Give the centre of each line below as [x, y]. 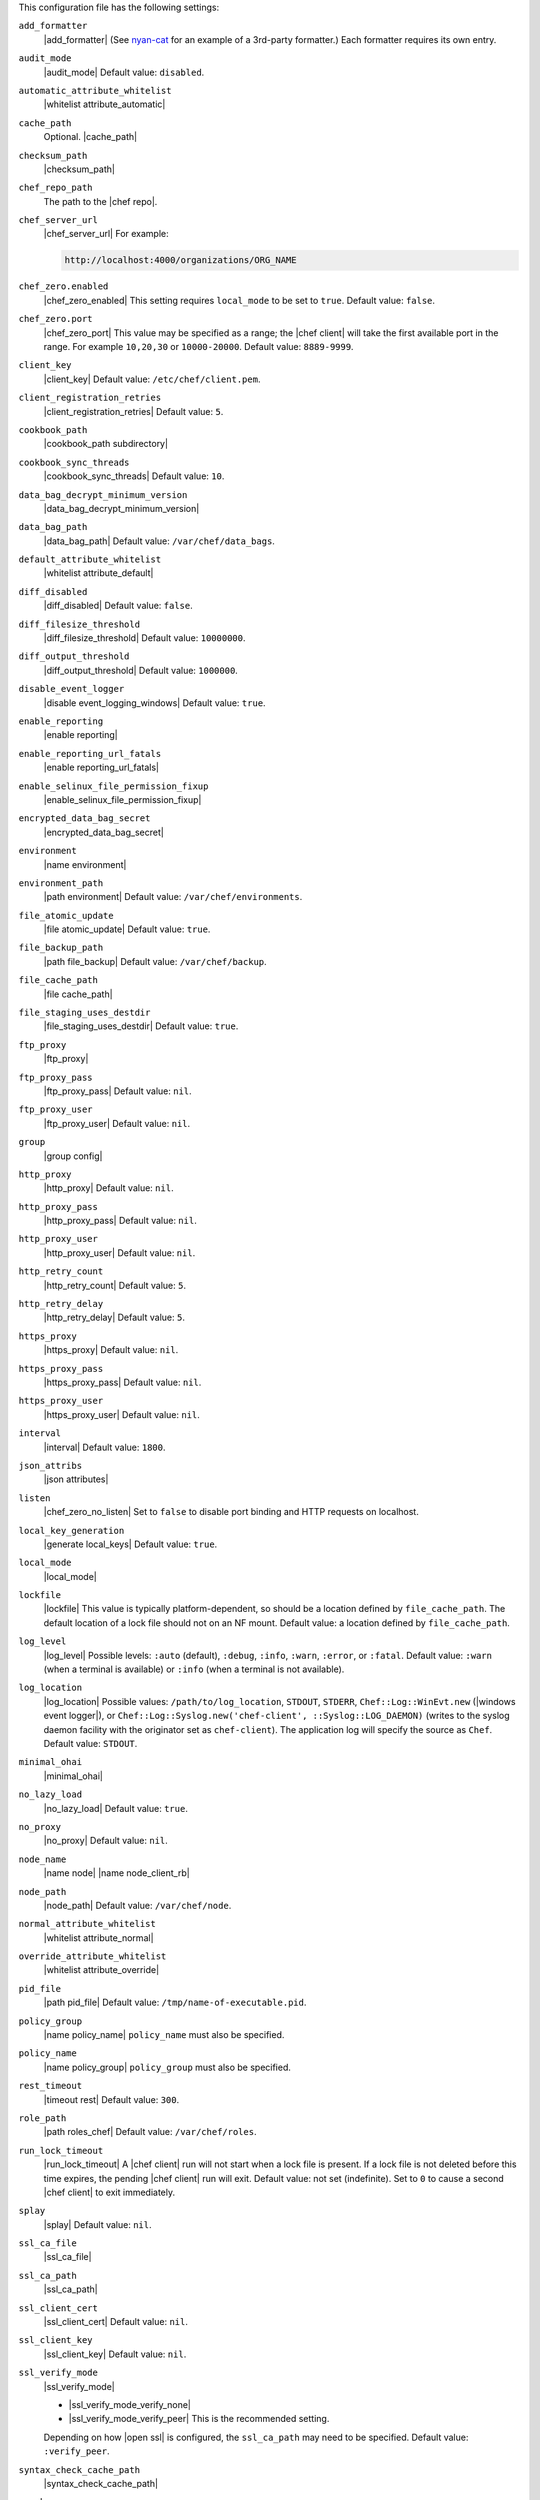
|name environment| [85, 864]
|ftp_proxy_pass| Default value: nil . [117, 1091]
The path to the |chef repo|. [100, 201]
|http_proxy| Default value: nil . [108, 1188]
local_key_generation [71, 1530]
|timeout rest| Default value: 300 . [111, 2099]
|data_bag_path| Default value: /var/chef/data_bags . [159, 541]
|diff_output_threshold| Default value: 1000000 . [141, 670]
